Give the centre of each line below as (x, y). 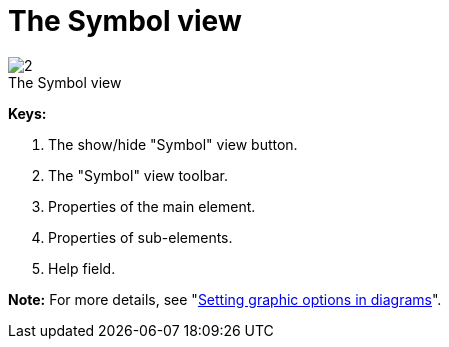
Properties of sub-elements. (140, 237)
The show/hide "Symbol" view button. (173, 144)
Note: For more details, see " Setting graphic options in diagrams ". (225, 299)
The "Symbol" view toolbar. (138, 175)
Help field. (82, 268)
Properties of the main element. (152, 206)
